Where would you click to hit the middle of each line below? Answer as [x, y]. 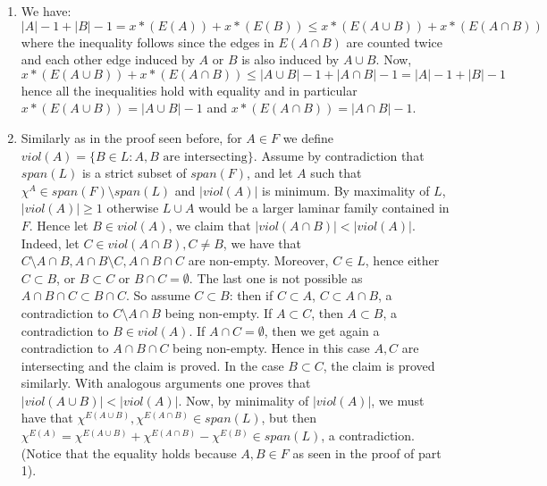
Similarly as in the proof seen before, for [131, 137]
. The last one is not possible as [276, 277]
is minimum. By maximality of [346, 190]
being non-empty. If [219, 312]
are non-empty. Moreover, [258, 260]
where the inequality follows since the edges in [147, 42]
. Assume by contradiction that [339, 155]
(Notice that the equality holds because [129, 452]
